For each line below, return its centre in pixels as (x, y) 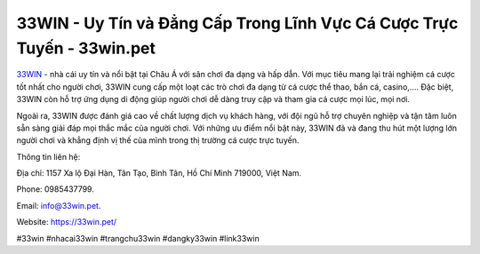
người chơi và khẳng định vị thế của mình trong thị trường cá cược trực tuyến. (158, 140)
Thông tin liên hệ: (48, 156)
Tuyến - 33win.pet (86, 48)
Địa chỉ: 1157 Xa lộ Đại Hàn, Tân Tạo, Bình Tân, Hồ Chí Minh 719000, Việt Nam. (159, 173)
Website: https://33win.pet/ (67, 222)
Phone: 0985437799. (56, 189)
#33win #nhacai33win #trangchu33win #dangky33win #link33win (138, 238)
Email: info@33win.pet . (59, 205)
